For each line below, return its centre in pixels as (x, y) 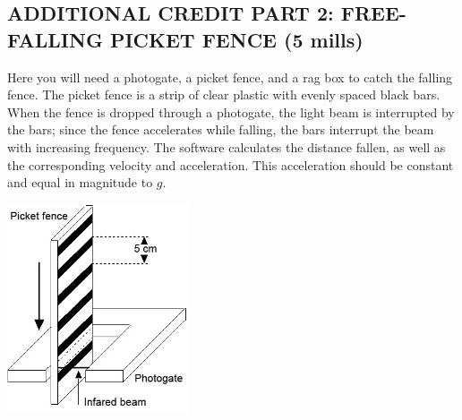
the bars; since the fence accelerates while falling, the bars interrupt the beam (221, 129)
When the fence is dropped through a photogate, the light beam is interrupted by (231, 111)
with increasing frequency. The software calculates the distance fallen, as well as (227, 146)
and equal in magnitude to (80, 182)
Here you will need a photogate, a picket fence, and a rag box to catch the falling (230, 77)
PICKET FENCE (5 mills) (236, 39)
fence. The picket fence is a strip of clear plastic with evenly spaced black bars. (224, 94)
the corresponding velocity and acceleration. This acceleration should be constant (231, 164)
